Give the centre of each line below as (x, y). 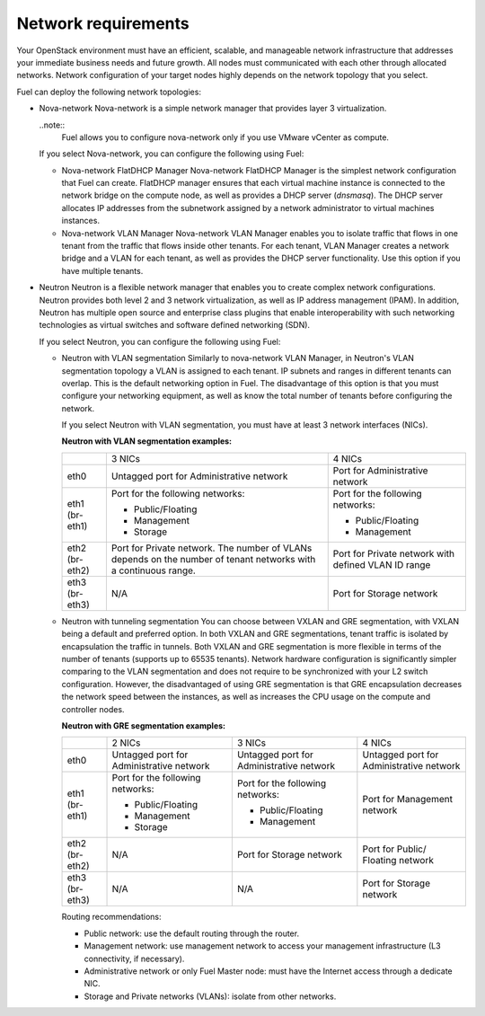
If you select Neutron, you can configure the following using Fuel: (160, 341)
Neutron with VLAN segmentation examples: (147, 441)
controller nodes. (93, 709)
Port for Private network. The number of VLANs (212, 548)
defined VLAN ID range (382, 564)
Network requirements (103, 23)
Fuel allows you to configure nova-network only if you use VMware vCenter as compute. (225, 137)
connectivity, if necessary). (134, 959)
